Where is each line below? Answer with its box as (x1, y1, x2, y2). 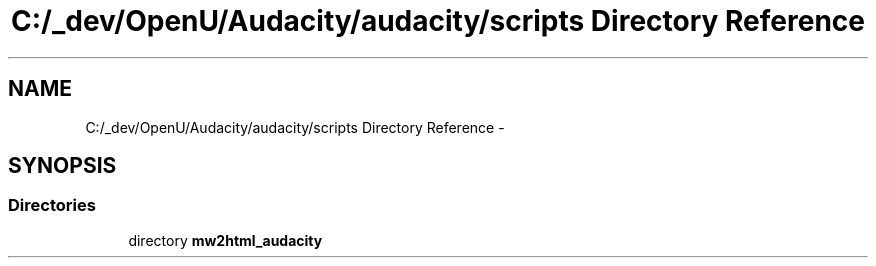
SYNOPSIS (8, 153, 117, 179)
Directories (8, 195, 96, 216)
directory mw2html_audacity (128, 231, 323, 249)
